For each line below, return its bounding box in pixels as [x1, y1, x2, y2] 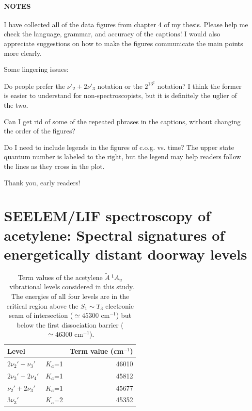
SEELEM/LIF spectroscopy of [4, 206, 211, 226]
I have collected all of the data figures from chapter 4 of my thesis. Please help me [4, 19, 248, 29]
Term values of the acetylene [17, 272, 103, 282]
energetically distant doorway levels [4, 244, 247, 263]
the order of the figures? [4, 126, 76, 136]
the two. [4, 100, 28, 110]
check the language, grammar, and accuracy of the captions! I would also [4, 29, 220, 39]
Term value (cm [69, 346, 124, 356]
